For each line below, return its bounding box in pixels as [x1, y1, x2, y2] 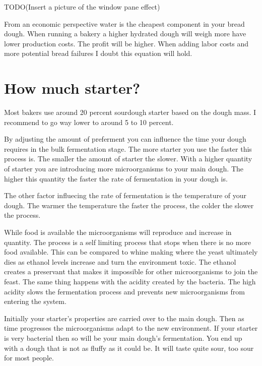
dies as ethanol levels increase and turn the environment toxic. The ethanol [4, 256, 236, 267]
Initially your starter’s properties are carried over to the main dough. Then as [4, 313, 244, 323]
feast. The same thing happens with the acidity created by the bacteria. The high [4, 276, 256, 286]
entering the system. [4, 296, 67, 307]
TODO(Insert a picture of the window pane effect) [4, 2, 160, 12]
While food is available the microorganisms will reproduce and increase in [4, 227, 232, 237]
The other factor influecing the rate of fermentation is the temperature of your [4, 190, 247, 201]
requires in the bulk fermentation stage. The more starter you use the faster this [4, 143, 252, 154]
